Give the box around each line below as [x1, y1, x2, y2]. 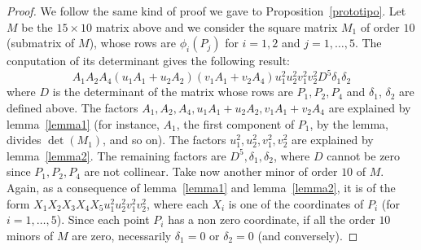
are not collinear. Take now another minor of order [84, 163, 338, 180]
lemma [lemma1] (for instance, [7, 115, 160, 132]
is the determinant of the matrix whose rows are [52, 83, 293, 100]
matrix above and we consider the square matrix [95, 18, 338, 35]
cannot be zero [327, 147, 401, 164]
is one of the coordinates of [228, 195, 364, 212]
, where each [146, 195, 208, 212]
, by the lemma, [309, 115, 388, 132]
